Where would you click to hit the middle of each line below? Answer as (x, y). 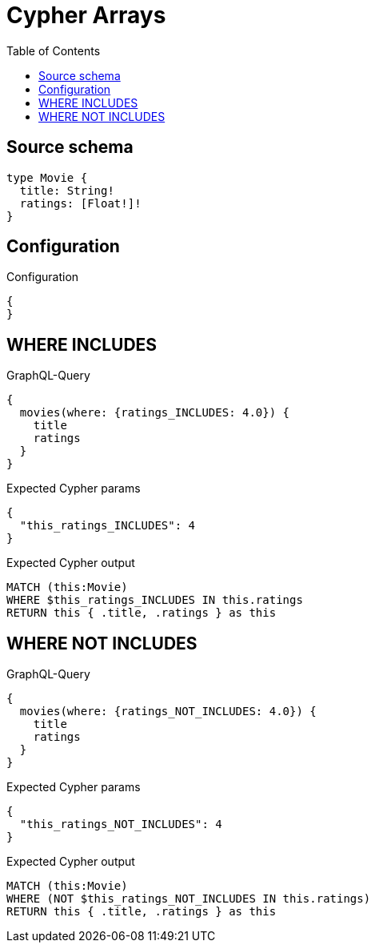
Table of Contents (54, 50)
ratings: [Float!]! (80, 203)
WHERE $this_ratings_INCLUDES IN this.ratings (155, 600)
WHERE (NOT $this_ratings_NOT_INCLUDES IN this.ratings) (189, 899)
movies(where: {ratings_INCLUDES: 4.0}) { (155, 413)
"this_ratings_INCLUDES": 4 (108, 526)
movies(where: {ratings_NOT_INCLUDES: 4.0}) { (168, 712)
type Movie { (47, 177)
